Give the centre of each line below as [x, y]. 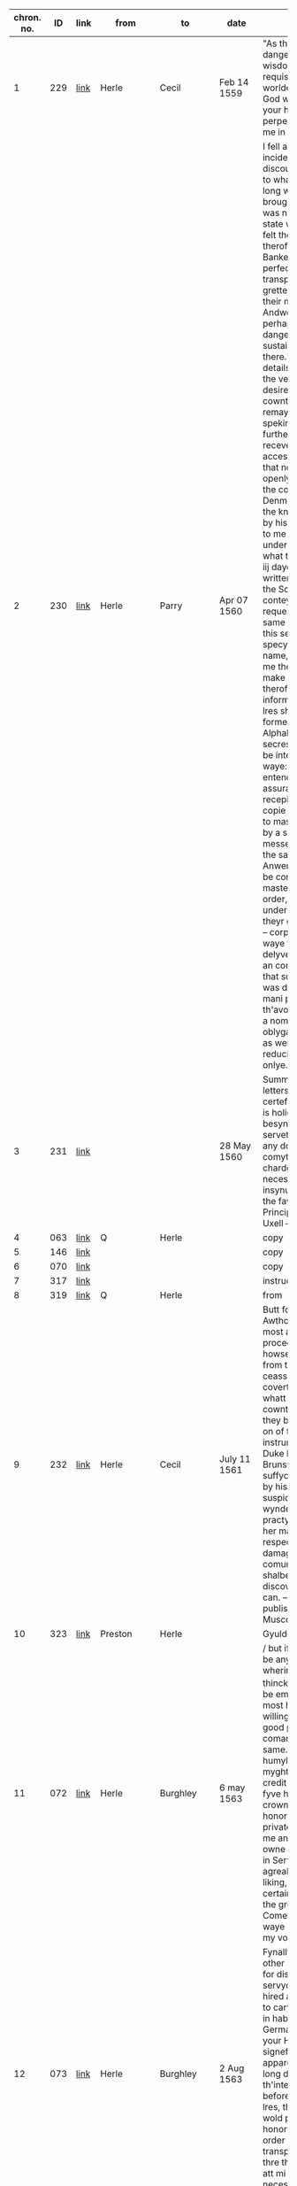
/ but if [276, 1648]
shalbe [276, 1575]
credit [274, 1783]
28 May [236, 1146]
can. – [275, 1597]
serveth [278, 1135]
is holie [277, 1112]
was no [278, 213]
